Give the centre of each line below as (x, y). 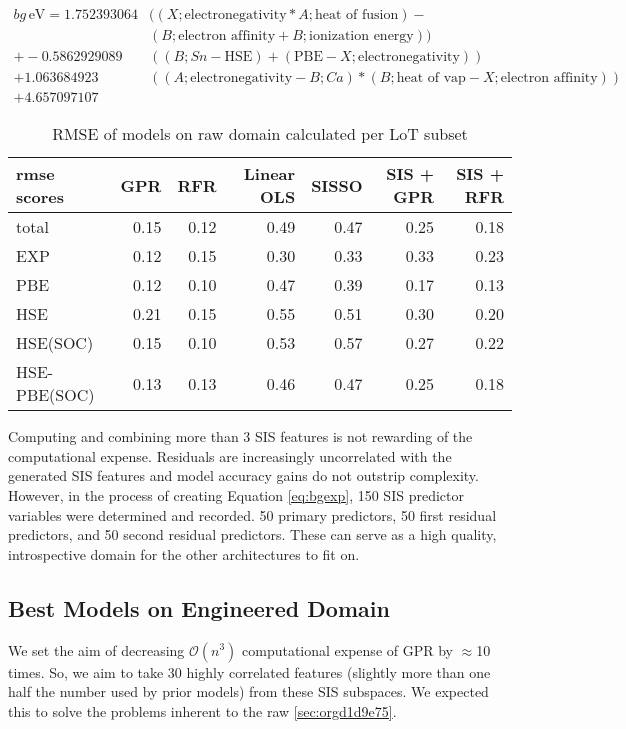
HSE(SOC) (55, 343)
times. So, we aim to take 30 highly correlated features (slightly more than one (249, 671)
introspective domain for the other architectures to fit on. (184, 553)
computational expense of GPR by (347, 649)
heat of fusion (356, 15)
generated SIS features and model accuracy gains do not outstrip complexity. (243, 475)
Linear (269, 174)
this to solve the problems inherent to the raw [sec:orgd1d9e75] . (202, 710)
